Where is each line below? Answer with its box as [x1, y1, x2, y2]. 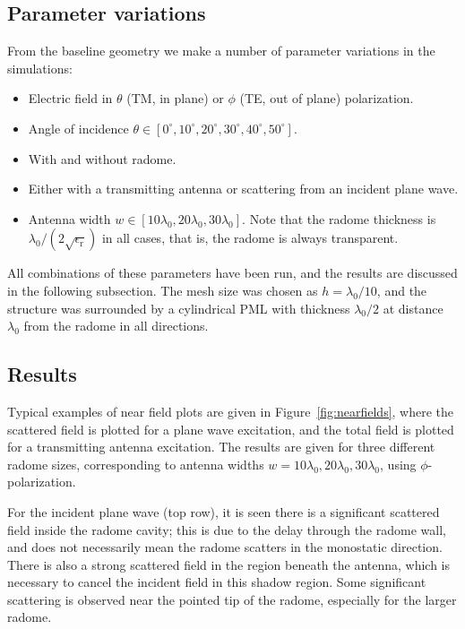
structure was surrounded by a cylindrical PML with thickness [7, 298, 350, 317]
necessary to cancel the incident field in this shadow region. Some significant [7, 573, 426, 591]
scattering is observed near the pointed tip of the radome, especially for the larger [7, 590, 457, 608]
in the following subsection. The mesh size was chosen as [7, 280, 318, 299]
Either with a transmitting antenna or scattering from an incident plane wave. [28, 179, 459, 198]
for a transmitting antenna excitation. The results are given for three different [7, 437, 435, 456]
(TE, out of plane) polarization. [239, 89, 414, 108]
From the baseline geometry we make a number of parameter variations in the [7, 41, 435, 60]
